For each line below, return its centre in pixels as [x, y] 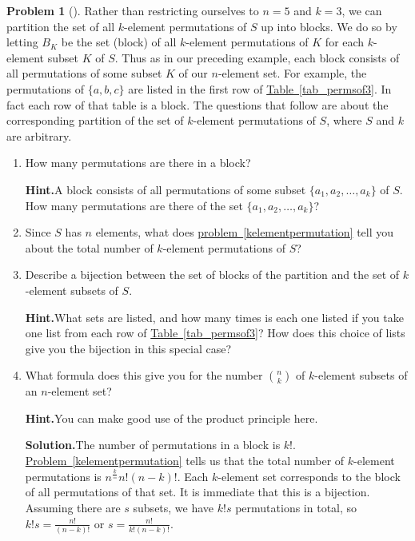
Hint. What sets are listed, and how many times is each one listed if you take [214, 317]
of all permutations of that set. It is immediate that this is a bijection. [198, 492]
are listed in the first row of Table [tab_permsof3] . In [260, 88]
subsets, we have [174, 508]
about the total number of [89, 247]
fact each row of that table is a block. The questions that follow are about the [198, 104]
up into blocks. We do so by [329, 26]
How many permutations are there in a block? [138, 163]
